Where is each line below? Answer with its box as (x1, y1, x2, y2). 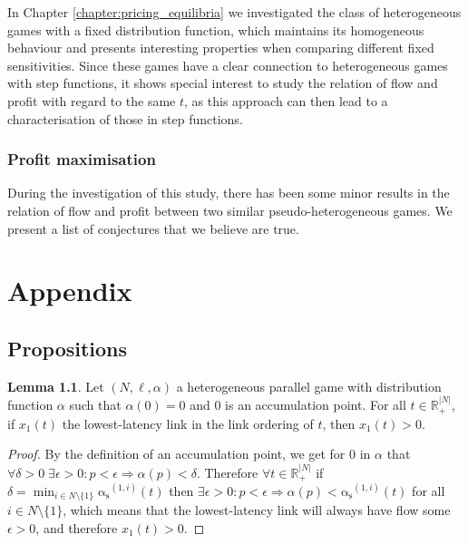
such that (69, 395, 122, 414)
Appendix (7, 272, 132, 309)
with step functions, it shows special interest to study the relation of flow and (7, 73, 438, 92)
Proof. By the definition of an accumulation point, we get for (7, 444, 346, 463)
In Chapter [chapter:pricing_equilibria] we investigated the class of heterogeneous (7, 3, 462, 21)
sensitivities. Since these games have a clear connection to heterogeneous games (7, 55, 448, 74)
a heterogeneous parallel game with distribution (176, 376, 442, 395)
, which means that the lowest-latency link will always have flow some (63, 500, 451, 520)
